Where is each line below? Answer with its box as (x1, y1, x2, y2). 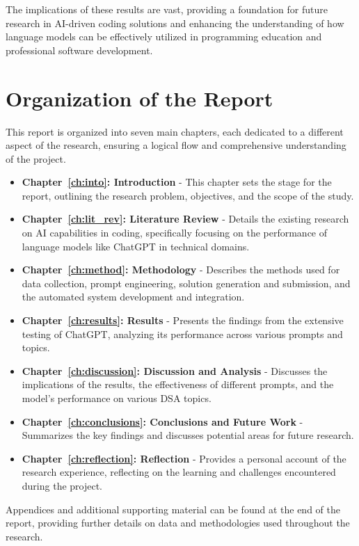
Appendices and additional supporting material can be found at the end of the (6, 501, 340, 516)
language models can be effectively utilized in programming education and (6, 29, 322, 44)
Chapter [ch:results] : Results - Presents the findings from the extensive (22, 313, 344, 328)
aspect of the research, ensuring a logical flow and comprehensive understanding (6, 138, 346, 152)
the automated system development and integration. (22, 289, 245, 304)
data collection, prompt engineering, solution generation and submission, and (22, 275, 351, 290)
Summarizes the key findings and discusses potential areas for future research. (22, 428, 354, 442)
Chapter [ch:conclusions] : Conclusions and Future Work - (22, 414, 303, 428)
